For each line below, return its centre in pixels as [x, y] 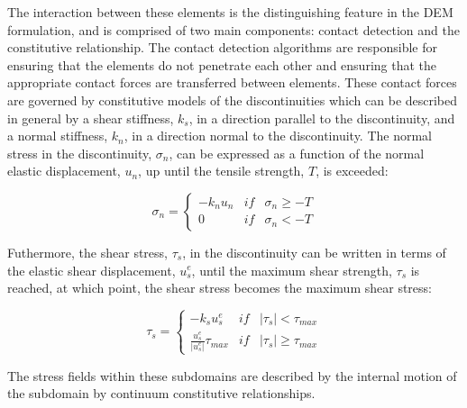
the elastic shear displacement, [92, 270]
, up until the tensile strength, [221, 171]
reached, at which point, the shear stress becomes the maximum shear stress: [220, 288]
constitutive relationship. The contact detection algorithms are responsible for [222, 47]
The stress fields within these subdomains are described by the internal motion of [232, 375]
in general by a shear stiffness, [91, 118]
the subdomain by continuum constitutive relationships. [161, 393]
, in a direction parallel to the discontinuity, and [322, 118]
